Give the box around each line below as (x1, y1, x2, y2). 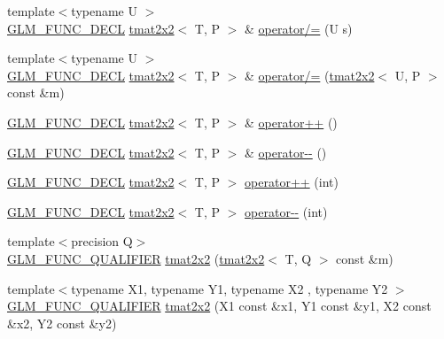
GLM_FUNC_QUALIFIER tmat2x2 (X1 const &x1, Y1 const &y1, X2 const (7, 297, 432, 315)
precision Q (71, 232, 133, 250)
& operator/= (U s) (245, 19, 353, 37)
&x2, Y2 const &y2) (7, 313, 117, 332)
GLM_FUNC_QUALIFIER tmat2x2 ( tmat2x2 (7, 249, 265, 267)
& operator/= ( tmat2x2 (245, 65, 375, 84)
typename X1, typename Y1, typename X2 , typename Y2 (71, 279, 388, 297)
